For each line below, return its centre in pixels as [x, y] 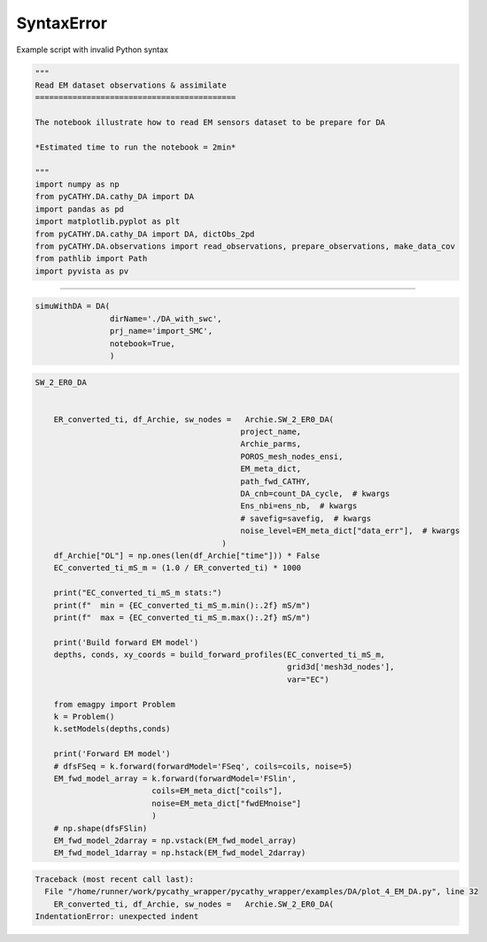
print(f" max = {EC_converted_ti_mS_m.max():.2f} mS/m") [182, 617]
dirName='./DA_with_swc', [166, 318]
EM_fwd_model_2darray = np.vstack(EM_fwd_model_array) [175, 840]
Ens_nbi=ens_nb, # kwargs [299, 506]
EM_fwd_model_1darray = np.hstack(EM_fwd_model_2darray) [180, 853]
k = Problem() [84, 717]
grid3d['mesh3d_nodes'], [340, 667]
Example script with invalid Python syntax [92, 50]
